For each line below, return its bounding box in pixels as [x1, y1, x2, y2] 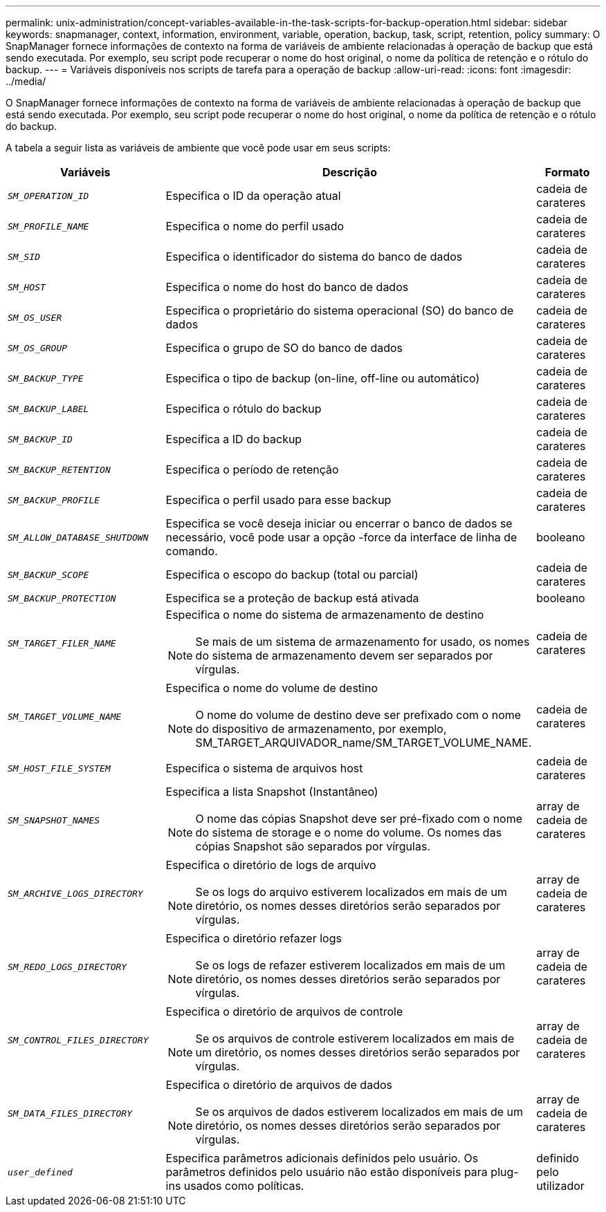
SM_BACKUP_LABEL [8, 403, 89, 414]
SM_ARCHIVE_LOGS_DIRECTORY [8, 888, 143, 899]
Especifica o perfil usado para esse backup [165, 493, 392, 507]
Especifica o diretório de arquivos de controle [165, 1005, 403, 1018]
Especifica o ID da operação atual [165, 189, 341, 203]
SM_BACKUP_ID [8, 433, 73, 445]
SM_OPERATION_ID [8, 190, 89, 201]
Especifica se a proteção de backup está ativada [165, 591, 419, 605]
